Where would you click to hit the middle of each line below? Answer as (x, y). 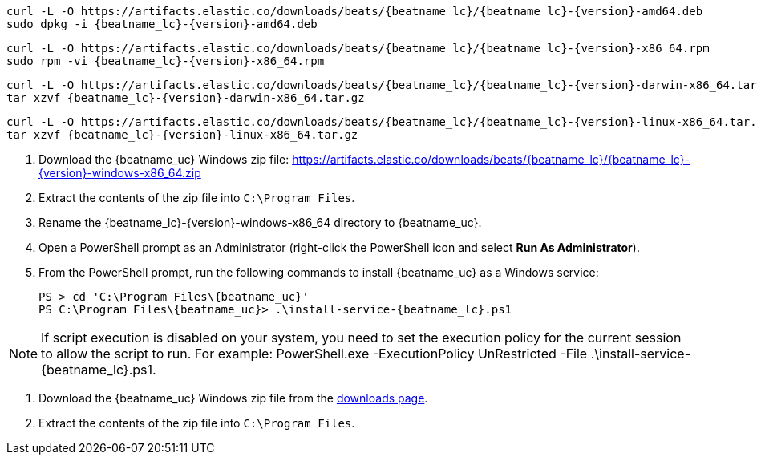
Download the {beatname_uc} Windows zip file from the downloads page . (233, 398)
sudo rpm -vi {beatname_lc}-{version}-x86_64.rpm (166, 61)
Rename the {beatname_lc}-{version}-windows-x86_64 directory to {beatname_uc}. (260, 222)
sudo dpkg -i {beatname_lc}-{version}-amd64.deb (162, 24)
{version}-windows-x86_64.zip (120, 173)
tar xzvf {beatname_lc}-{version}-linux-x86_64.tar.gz (182, 135)
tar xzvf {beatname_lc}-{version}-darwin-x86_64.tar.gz (186, 98)
